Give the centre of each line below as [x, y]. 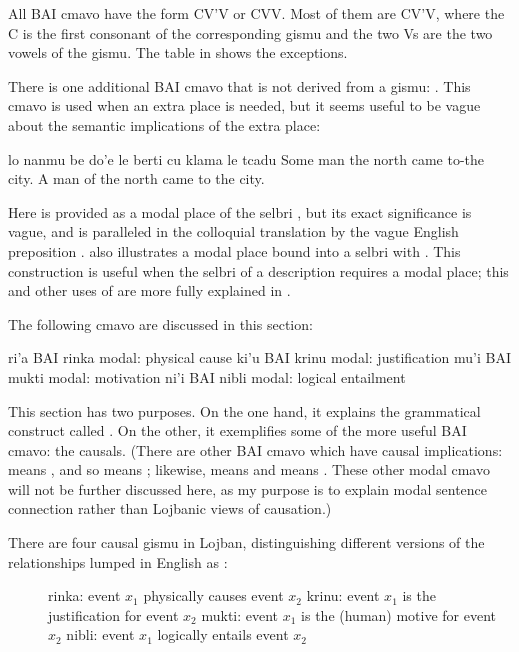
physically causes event [213, 595]
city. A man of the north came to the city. [136, 178]
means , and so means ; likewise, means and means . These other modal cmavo [249, 469]
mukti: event [240, 614]
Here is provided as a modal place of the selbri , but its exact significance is [240, 211]
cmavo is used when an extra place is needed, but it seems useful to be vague [244, 105]
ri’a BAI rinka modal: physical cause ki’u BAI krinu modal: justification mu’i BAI [260, 357]
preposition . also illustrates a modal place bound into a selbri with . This [234, 250]
